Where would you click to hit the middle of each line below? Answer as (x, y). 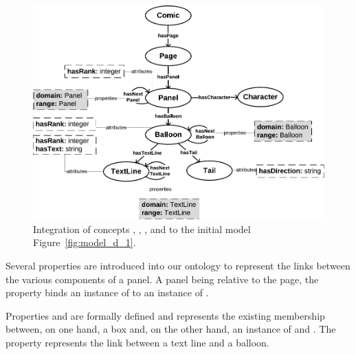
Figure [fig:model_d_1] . (85, 242)
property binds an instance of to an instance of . (107, 292)
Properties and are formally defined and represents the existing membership (165, 315)
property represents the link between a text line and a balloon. (137, 342)
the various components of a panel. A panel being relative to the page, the (162, 279)
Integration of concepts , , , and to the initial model (142, 229)
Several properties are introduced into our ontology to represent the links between (178, 265)
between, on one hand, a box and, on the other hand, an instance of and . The (171, 329)
